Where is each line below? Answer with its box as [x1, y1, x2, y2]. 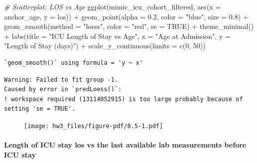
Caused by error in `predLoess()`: [4, 86, 122, 93]
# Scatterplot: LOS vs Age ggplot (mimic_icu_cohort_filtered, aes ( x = [4, 1, 221, 11]
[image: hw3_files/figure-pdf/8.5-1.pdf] [24, 122, 163, 130]
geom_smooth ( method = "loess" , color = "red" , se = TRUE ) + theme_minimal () [4, 21, 254, 31]
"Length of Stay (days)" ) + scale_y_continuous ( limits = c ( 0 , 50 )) [4, 40, 206, 51]
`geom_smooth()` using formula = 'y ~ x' [4, 59, 143, 66]
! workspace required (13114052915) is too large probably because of [4, 95, 243, 103]
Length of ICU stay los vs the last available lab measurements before [4, 140, 247, 150]
